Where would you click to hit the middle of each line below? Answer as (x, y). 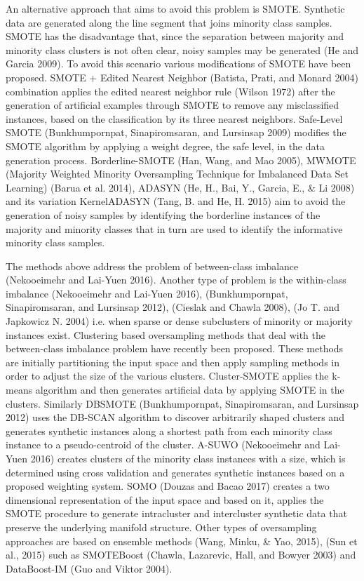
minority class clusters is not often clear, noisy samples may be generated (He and (182, 49)
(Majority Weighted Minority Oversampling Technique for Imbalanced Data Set (177, 174)
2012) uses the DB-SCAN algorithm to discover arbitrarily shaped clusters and (175, 417)
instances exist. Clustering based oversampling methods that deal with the (166, 334)
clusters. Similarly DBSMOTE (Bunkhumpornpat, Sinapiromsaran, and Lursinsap (182, 403)
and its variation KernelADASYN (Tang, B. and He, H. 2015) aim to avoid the (176, 201)
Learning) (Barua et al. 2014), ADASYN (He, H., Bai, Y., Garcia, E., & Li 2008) (180, 187)
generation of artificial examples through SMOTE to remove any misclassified (173, 105)
